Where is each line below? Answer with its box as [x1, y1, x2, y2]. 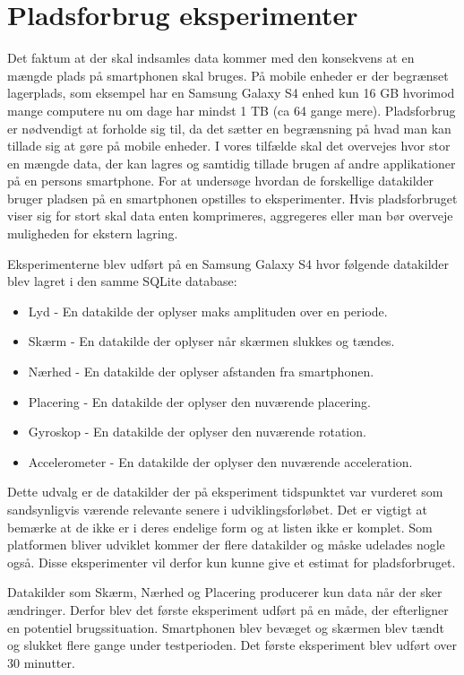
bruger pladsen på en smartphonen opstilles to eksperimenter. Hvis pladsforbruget [7, 188, 458, 207]
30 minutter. [7, 653, 75, 671]
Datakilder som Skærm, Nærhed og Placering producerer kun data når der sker [7, 583, 443, 601]
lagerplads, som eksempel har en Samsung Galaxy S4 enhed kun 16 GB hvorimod [7, 83, 455, 102]
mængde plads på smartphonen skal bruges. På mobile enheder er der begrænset [7, 65, 449, 84]
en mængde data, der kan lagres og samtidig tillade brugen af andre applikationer [7, 153, 456, 172]
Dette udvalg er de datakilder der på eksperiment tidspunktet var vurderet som [7, 482, 443, 501]
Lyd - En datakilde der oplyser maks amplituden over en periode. [28, 301, 388, 320]
